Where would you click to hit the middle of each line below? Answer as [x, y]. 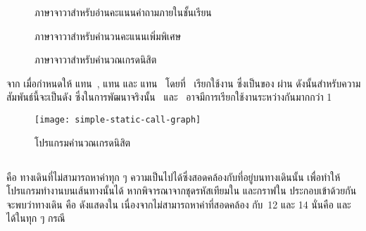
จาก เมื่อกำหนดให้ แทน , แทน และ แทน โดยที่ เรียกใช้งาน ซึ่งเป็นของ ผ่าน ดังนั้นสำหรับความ [184, 83]
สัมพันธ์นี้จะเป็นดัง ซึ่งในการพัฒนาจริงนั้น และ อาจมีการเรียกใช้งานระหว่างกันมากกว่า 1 [169, 97]
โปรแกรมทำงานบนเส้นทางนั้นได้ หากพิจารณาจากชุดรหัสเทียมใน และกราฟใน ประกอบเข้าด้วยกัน [182, 191]
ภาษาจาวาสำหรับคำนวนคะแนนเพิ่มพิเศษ [108, 36]
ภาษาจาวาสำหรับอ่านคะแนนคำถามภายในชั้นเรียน [123, 12]
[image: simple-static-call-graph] [118, 119]
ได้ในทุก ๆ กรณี [36, 218]
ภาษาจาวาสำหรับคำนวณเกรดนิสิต [96, 60]
